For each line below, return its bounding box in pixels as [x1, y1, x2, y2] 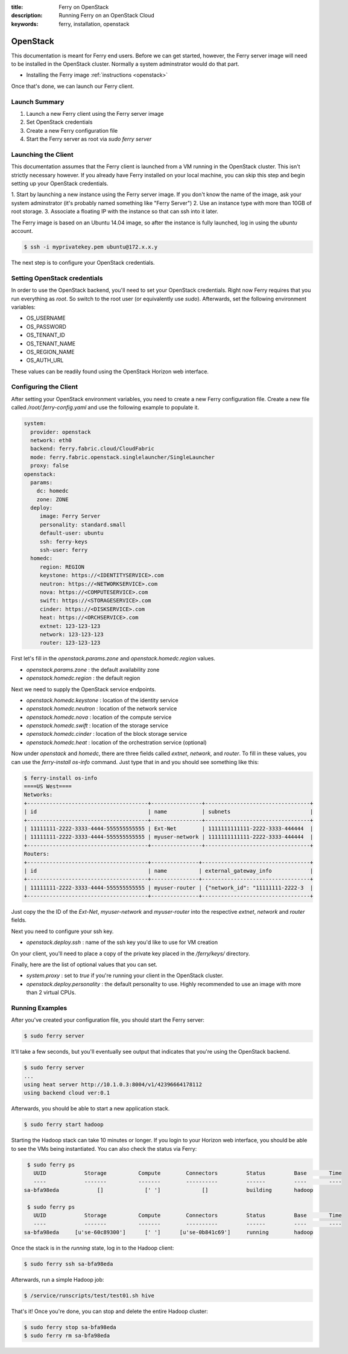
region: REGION [39, 563, 84, 570]
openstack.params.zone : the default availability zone [26, 666, 160, 673]
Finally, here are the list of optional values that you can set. [11, 961, 158, 968]
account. [11, 227, 33, 235]
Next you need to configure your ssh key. [11, 928, 114, 935]
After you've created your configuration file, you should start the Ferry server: [11, 1016, 205, 1023]
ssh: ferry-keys [39, 538, 88, 545]
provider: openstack [30, 428, 91, 435]
